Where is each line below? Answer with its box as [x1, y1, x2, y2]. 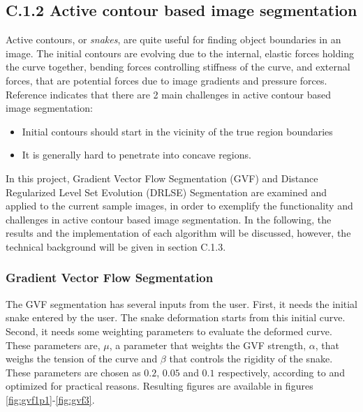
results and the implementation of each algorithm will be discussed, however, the [6, 226, 351, 240]
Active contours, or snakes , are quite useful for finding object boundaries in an [6, 32, 341, 47]
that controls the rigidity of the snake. [169, 351, 333, 366]
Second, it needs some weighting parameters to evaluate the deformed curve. [6, 323, 332, 338]
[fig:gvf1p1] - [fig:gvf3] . [6, 392, 95, 406]
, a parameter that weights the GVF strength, [109, 337, 306, 352]
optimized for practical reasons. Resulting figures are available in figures [6, 378, 313, 393]
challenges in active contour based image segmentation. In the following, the [6, 212, 332, 226]
